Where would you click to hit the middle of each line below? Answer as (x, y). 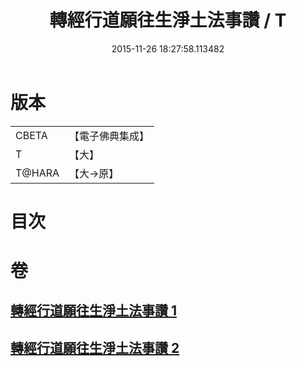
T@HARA (37, 173)
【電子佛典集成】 (109, 136)
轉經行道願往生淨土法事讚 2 (95, 347)
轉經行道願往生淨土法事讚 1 (94, 311)
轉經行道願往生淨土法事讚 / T (168, 20)
